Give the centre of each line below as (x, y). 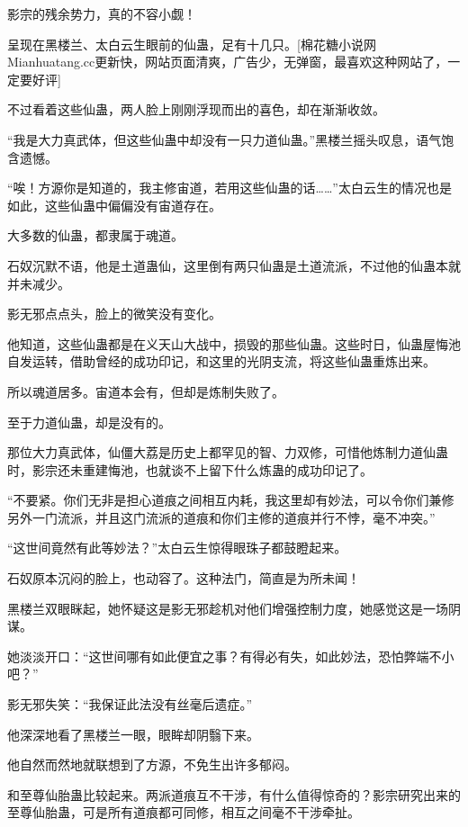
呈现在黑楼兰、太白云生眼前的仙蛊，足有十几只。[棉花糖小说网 (192, 44)
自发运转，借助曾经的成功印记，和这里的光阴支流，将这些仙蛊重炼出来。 (221, 361)
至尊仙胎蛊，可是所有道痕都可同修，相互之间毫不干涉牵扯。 (184, 812)
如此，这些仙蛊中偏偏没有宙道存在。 (114, 205)
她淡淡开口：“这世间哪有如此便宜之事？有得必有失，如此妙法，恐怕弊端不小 (231, 656)
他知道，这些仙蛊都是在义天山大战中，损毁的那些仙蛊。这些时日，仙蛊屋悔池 (234, 343)
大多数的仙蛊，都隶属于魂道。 (95, 235)
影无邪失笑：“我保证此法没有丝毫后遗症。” (130, 704)
